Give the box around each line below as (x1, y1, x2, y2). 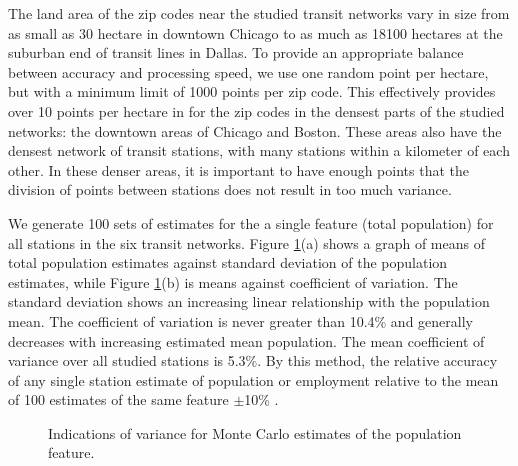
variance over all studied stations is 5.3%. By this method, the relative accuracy (8, 350, 498, 371)
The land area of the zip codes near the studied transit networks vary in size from (8, 3, 510, 23)
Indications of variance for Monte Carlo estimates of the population (48, 422, 462, 443)
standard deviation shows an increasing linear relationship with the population (8, 291, 490, 312)
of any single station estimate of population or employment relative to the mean (8, 369, 499, 390)
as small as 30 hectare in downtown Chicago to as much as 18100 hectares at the (8, 22, 503, 43)
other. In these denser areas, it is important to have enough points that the (8, 159, 469, 180)
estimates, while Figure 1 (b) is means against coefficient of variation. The (8, 271, 458, 292)
